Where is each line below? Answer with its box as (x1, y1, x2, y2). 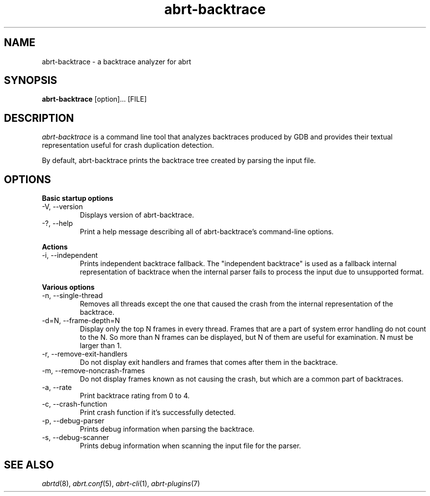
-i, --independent (42, 251, 98, 260)
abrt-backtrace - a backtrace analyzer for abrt (42, 57, 191, 66)
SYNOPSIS (4, 74, 57, 87)
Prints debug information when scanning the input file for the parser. (80, 441, 301, 450)
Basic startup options (42, 194, 113, 203)
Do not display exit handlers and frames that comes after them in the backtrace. (80, 358, 338, 367)
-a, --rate (42, 383, 72, 392)
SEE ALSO (4, 458, 54, 471)
